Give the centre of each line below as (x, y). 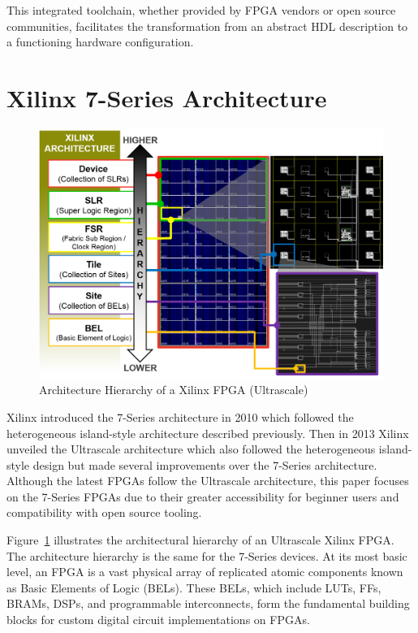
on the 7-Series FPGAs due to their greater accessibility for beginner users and (203, 496)
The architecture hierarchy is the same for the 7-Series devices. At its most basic (207, 555)
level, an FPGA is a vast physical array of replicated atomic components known (205, 572)
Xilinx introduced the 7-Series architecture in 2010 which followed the (180, 416)
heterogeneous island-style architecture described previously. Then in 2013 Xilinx (208, 433)
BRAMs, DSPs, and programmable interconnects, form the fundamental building (208, 603)
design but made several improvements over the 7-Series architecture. (205, 464)
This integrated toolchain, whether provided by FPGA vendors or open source (201, 10)
